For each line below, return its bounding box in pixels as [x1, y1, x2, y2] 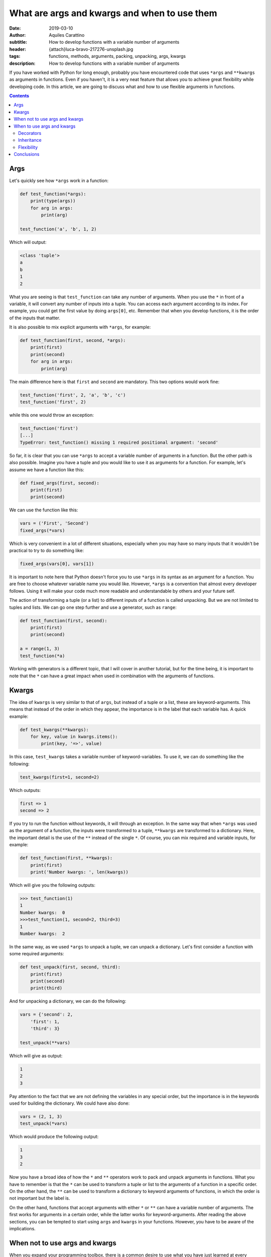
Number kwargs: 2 [20, 931, 65, 936]
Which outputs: [9, 787, 41, 793]
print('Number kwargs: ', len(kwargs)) [30, 869, 129, 875]
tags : [9, 53, 21, 59]
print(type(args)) [30, 198, 76, 204]
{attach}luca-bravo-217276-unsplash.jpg [49, 46, 133, 52]
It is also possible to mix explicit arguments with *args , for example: [9, 324, 151, 330]
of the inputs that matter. [9, 315, 60, 321]
